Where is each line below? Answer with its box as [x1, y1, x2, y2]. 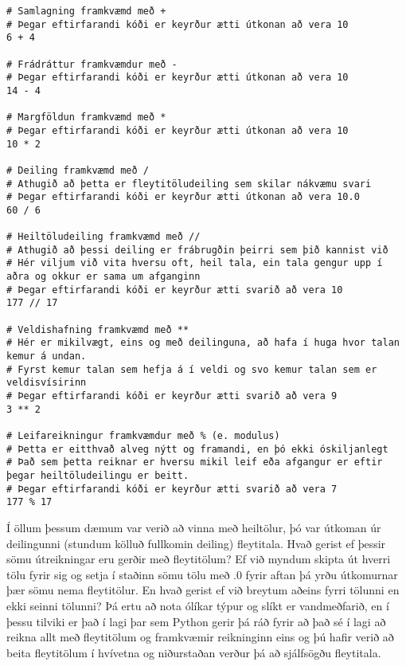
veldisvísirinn [6, 377, 87, 389]
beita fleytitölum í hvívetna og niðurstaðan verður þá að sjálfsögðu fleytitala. [6, 644, 381, 660]
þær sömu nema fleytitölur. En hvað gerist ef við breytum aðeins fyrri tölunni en [6, 582, 400, 598]
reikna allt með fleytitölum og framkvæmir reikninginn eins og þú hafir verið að [6, 629, 394, 645]
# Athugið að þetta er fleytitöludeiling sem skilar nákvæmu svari [6, 178, 372, 190]
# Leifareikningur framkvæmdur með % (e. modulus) [6, 430, 280, 441]
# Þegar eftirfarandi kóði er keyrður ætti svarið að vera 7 [6, 483, 338, 495]
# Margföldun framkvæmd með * [6, 112, 166, 123]
